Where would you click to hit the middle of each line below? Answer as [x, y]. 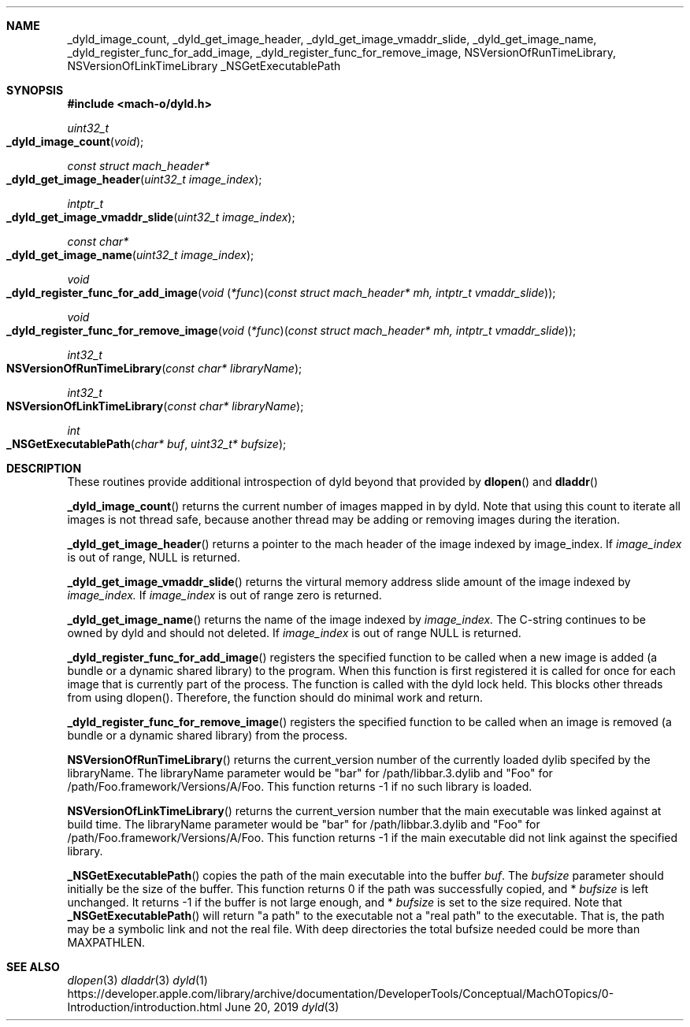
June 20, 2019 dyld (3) [282, 1007]
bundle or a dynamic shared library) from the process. [208, 735]
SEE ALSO [33, 967]
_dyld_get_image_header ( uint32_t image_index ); [134, 179]
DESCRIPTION [44, 468]
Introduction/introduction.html [145, 1007]
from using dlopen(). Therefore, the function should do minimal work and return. [275, 697]
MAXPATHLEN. [106, 942]
